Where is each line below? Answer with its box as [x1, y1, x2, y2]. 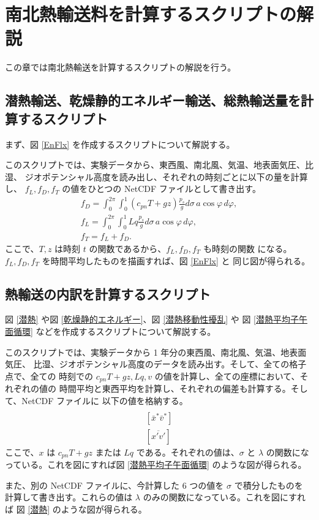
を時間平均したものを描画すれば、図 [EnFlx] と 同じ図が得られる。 [42, 254, 310, 267]
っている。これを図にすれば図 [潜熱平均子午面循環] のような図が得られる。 [5, 457, 307, 470]
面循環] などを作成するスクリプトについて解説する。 [5, 325, 216, 337]
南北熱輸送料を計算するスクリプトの [5, 1, 297, 26]
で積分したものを [234, 478, 303, 491]
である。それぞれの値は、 [136, 445, 239, 458]
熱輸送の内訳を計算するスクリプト [5, 284, 211, 303]
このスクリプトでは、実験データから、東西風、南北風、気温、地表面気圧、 [5, 158, 305, 171]
